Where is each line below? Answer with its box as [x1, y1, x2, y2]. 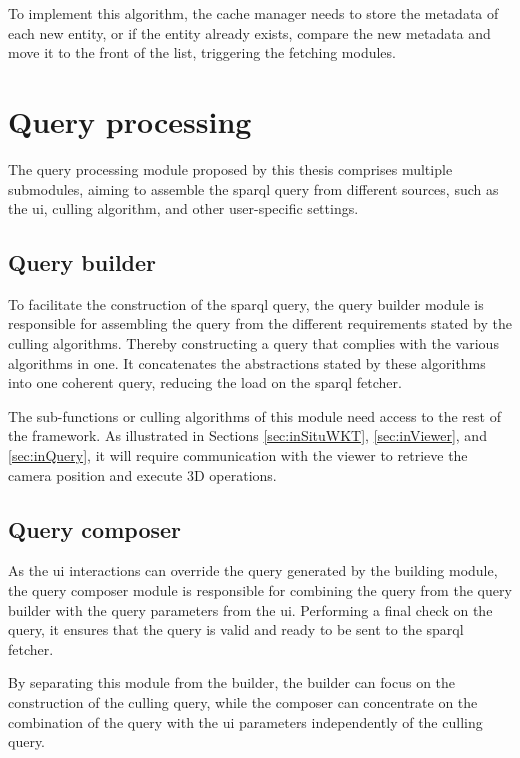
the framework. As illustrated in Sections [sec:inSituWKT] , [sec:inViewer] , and [8, 425, 487, 446]
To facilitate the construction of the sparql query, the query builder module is [8, 293, 484, 314]
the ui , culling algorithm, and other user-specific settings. [8, 198, 359, 219]
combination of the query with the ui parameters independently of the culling [8, 711, 483, 732]
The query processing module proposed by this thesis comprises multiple [8, 158, 453, 179]
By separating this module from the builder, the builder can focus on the [8, 672, 456, 693]
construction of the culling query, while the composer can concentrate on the [8, 692, 478, 712]
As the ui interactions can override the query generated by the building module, [8, 560, 498, 581]
